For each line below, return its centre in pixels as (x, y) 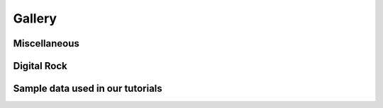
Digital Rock (40, 66)
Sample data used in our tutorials (88, 89)
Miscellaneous (46, 43)
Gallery (35, 18)
